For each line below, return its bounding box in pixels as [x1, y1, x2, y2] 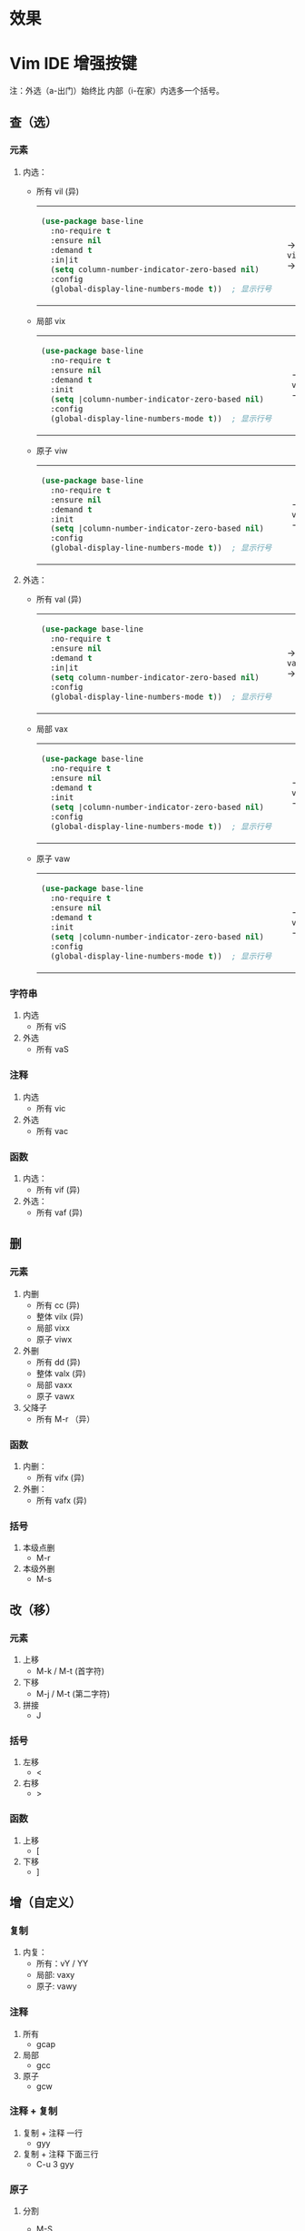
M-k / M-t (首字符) [35, 1665, 105, 1676]
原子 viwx [35, 1334, 73, 1344]
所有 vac [35, 1125, 69, 1136]
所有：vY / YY [35, 1958, 89, 1969]
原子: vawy [35, 1981, 77, 1992]
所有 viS [35, 1021, 66, 1032]
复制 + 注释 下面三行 [22, 2148, 99, 2159]
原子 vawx [35, 1390, 75, 1402]
